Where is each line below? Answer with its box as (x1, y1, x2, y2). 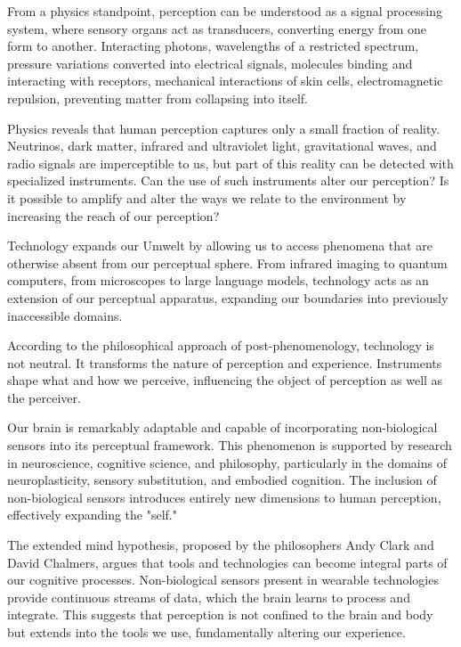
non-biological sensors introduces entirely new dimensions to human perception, (7, 487, 441, 506)
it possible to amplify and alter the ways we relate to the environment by (7, 188, 407, 207)
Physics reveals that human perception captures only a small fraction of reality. (7, 119, 441, 137)
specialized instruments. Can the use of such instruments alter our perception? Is (7, 171, 449, 190)
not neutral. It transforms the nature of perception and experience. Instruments (7, 353, 442, 372)
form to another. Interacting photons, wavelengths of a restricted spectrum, (7, 37, 419, 55)
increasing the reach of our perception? (7, 206, 220, 225)
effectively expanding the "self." (7, 505, 177, 524)
